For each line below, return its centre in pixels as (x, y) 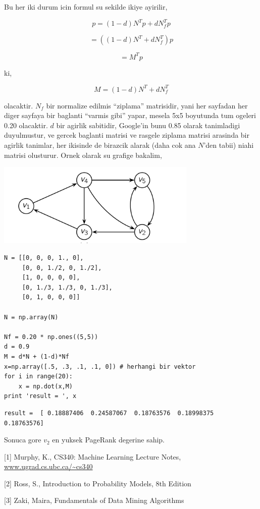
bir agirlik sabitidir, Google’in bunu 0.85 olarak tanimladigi (148, 125)
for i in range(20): (39, 377)
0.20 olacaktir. (26, 125)
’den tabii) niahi (229, 145)
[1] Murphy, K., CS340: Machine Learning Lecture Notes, (93, 456)
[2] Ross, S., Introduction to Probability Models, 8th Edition (98, 483)
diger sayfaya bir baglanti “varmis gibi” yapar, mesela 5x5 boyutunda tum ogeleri (130, 115)
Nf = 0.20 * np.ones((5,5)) (51, 337)
